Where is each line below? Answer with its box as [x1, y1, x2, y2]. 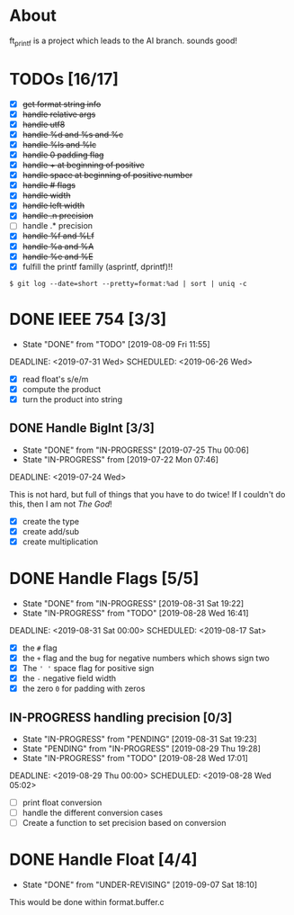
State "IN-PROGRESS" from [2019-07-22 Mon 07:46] [22, 453, 218, 464]
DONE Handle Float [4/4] [9, 849, 198, 870]
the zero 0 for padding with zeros [22, 683, 146, 694]
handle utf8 [22, 119, 66, 130]
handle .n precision [22, 211, 94, 221]
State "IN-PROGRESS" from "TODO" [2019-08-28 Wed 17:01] [22, 752, 249, 763]
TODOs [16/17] [9, 68, 120, 89]
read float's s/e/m [22, 373, 89, 384]
